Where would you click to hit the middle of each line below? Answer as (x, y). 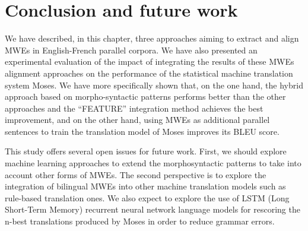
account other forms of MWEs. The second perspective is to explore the (136, 174)
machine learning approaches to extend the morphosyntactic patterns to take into (153, 163)
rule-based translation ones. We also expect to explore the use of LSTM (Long (147, 197)
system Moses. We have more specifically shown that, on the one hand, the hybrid (154, 85)
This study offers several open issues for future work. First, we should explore (146, 151)
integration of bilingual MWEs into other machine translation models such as (145, 186)
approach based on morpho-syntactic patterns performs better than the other (145, 96)
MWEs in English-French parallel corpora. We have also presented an (131, 50)
